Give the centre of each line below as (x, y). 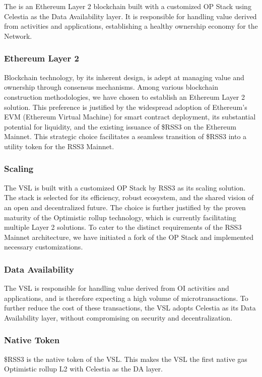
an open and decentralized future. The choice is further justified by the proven (125, 207)
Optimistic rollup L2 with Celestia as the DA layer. (83, 369)
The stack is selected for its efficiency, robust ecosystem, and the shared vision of (129, 197)
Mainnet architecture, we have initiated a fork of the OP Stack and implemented (129, 237)
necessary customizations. (44, 247)
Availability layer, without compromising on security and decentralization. (118, 317)
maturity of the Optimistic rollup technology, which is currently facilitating (120, 217)
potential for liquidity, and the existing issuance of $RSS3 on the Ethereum (120, 126)
